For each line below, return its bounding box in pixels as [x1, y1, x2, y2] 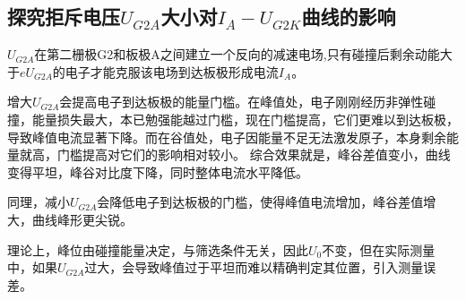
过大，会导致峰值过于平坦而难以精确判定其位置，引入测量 [84, 258, 424, 277]
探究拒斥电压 [7, 3, 120, 30]
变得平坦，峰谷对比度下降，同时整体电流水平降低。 [7, 162, 308, 181]
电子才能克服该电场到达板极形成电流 [65, 62, 279, 81]
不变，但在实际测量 [322, 240, 436, 259]
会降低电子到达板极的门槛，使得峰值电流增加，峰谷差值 [97, 193, 424, 211]
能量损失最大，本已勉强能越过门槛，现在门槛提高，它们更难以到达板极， [31, 109, 459, 128]
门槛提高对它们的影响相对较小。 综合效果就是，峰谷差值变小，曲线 [56, 145, 451, 164]
